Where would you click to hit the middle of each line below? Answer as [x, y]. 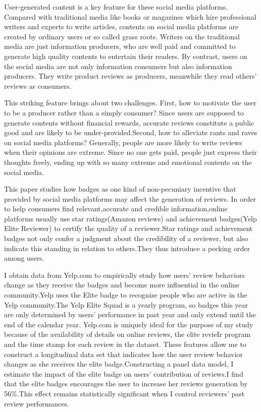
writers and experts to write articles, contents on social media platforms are [121, 26]
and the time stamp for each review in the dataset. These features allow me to [125, 344]
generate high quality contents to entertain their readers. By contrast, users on [126, 56]
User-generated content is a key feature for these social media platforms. [116, 7]
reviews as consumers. [38, 85]
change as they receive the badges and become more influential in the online [122, 285]
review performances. [37, 403]
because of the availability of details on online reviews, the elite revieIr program [127, 334]
